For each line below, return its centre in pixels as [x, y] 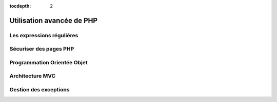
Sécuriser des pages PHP [42, 49]
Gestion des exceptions [39, 90]
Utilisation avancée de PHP [53, 20]
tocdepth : [20, 6]
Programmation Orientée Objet [49, 62]
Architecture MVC [33, 76]
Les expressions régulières [44, 35]
